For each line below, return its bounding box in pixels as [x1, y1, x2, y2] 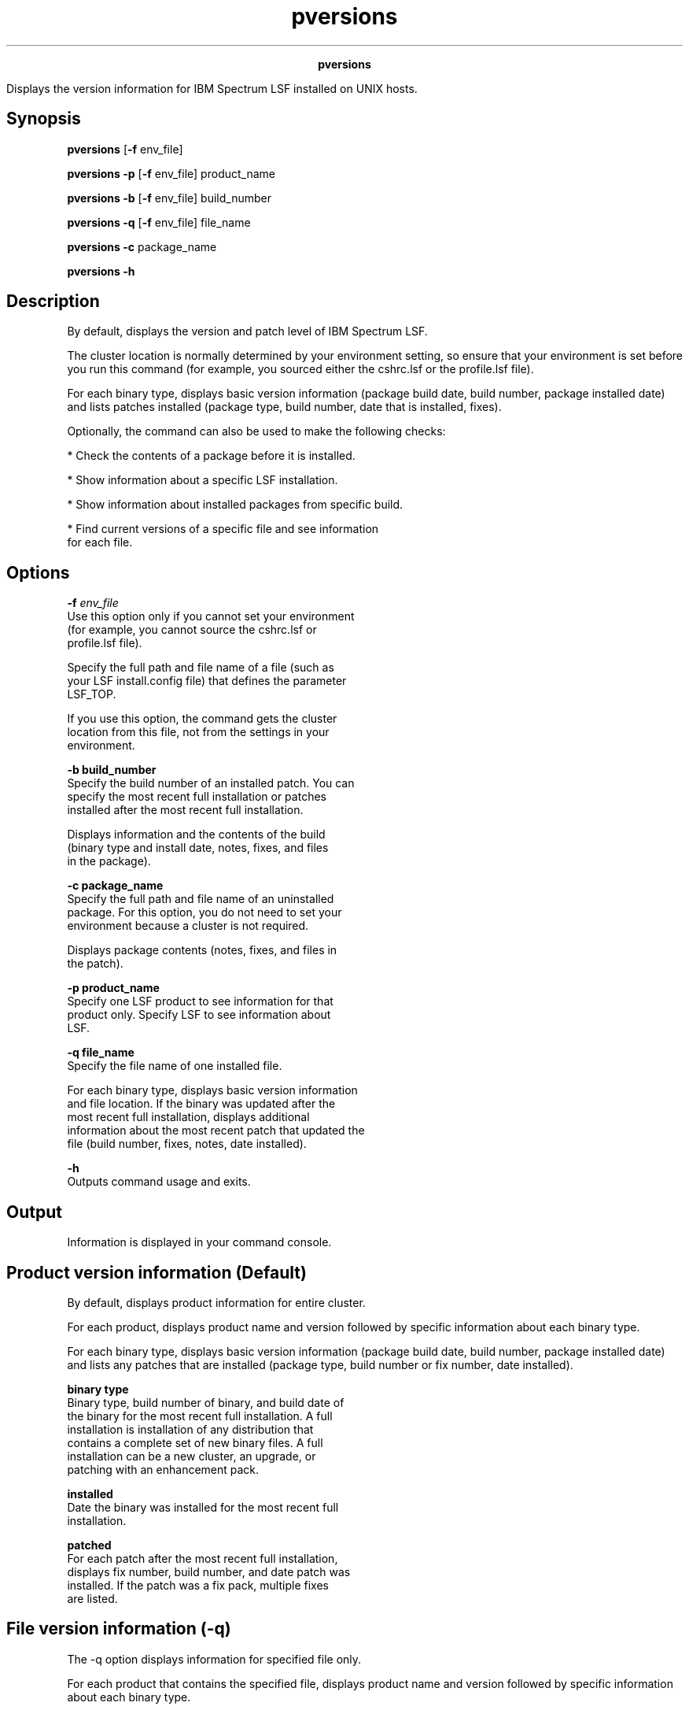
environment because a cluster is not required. [67, 919, 309, 933]
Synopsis [6, 109, 81, 129]
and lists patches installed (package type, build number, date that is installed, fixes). [67, 400, 502, 414]
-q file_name [67, 1046, 134, 1060]
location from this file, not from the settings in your [67, 725, 330, 739]
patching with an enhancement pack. [67, 1462, 260, 1476]
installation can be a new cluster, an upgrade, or [67, 1449, 316, 1463]
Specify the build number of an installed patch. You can [67, 776, 355, 790]
